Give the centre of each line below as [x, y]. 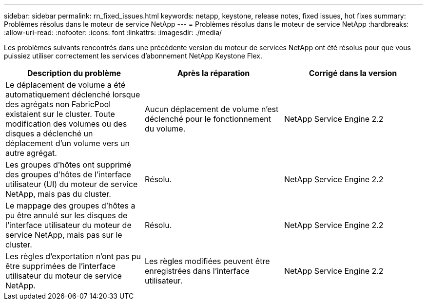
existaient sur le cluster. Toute [60, 114]
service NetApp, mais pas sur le [64, 235]
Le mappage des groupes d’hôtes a [70, 206]
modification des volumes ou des [66, 124]
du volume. [165, 129]
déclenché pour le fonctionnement [208, 119]
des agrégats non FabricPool [58, 104]
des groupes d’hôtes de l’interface [68, 174]
